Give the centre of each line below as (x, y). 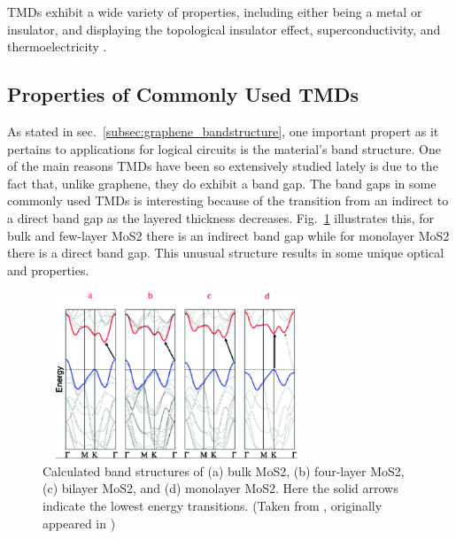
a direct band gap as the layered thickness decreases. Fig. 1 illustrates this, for (221, 217)
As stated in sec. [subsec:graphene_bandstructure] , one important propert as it (223, 131)
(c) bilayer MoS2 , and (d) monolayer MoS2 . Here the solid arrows (220, 488)
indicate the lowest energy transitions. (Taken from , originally (213, 506)
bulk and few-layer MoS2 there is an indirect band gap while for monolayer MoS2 (228, 235)
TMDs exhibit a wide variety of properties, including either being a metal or (215, 12)
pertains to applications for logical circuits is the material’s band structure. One (224, 148)
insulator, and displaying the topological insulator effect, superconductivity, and (224, 29)
